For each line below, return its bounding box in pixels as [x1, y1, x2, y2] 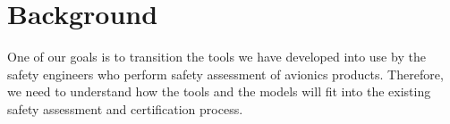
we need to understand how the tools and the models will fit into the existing [7, 82, 431, 101]
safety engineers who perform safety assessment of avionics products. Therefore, [7, 64, 444, 83]
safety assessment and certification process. [7, 99, 243, 118]
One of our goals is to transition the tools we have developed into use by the [7, 47, 426, 66]
